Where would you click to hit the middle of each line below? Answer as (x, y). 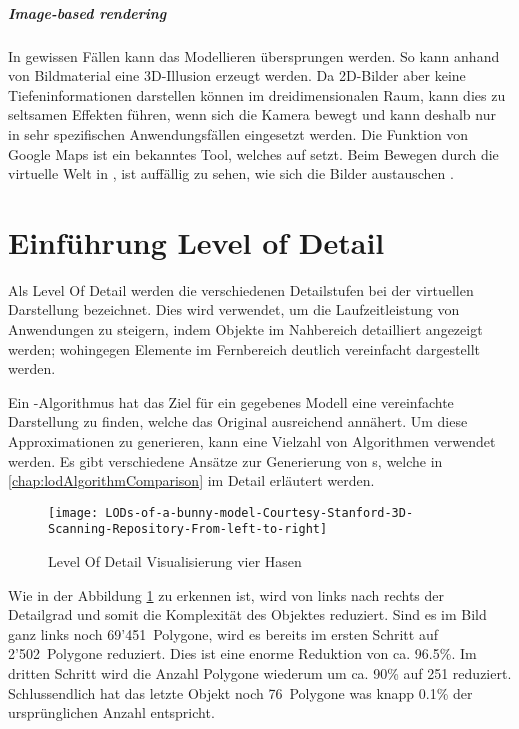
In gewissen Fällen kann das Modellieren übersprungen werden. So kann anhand (254, 55)
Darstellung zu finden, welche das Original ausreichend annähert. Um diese (238, 421)
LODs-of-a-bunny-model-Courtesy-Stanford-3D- (259, 512)
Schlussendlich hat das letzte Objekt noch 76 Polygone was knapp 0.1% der (240, 692)
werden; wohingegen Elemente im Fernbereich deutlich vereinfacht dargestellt (244, 348)
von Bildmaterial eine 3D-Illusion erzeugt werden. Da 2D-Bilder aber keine (237, 75)
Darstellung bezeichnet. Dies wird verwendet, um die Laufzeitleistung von (234, 309)
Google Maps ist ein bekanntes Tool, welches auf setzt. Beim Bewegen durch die (253, 153)
